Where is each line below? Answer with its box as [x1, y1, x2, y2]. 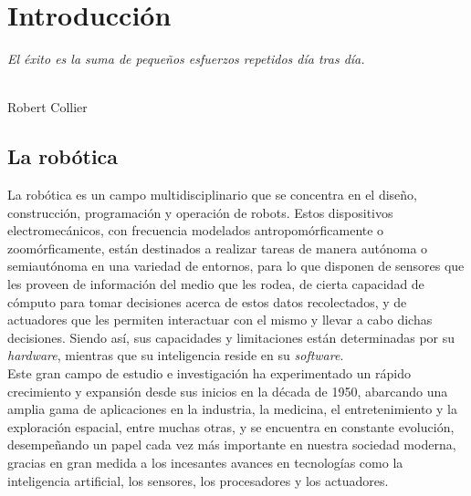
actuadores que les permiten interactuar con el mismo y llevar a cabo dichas [7, 310, 433, 329]
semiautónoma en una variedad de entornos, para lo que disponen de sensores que [7, 256, 465, 275]
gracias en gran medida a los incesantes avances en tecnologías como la [7, 453, 403, 472]
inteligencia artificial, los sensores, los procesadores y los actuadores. [7, 470, 389, 490]
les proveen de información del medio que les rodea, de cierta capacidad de [7, 274, 424, 294]
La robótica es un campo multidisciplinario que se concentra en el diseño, [7, 185, 417, 204]
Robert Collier [7, 98, 88, 117]
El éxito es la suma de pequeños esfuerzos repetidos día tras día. [7, 49, 365, 68]
